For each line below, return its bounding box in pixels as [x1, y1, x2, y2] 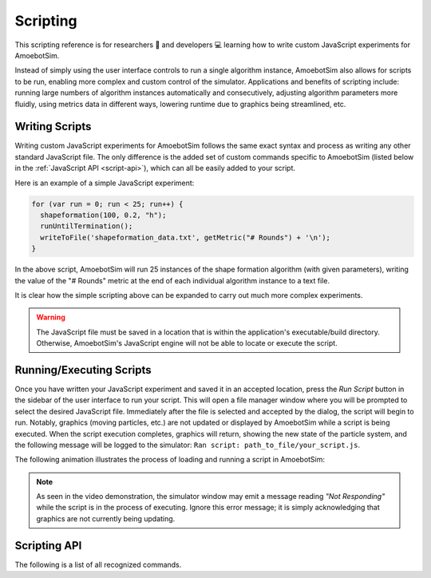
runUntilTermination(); [40, 222, 133, 231]
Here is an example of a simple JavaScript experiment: [14, 178, 195, 188]
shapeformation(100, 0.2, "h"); [40, 210, 167, 220]
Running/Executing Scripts [14, 363, 152, 377]
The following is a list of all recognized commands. [14, 560, 182, 569]
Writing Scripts [14, 120, 92, 133]
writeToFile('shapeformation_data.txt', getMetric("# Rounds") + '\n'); [40, 232, 331, 242]
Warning [36, 312, 65, 323]
